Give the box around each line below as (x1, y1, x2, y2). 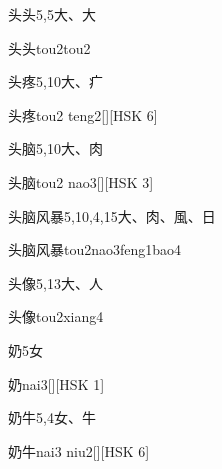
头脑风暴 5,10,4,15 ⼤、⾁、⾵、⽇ (8, 205, 216, 226)
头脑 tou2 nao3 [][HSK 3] (8, 171, 154, 192)
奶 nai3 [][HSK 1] (8, 373, 105, 394)
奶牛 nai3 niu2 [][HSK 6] (8, 440, 150, 461)
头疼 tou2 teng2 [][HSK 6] (8, 104, 158, 125)
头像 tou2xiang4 (8, 306, 104, 327)
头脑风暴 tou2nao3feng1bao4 (8, 239, 182, 260)
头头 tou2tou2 (8, 37, 91, 58)
